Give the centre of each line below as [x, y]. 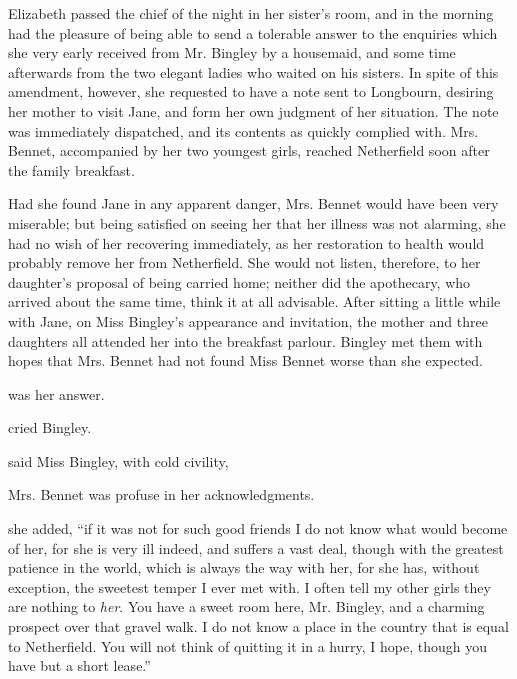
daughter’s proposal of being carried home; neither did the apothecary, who [239, 281]
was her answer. [56, 393]
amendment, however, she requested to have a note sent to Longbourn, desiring [251, 91]
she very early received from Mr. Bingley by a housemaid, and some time [232, 52]
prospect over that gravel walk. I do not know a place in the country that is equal [258, 626]
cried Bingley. [50, 427]
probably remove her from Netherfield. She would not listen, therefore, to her [244, 262]
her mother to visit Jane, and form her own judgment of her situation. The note [253, 110]
